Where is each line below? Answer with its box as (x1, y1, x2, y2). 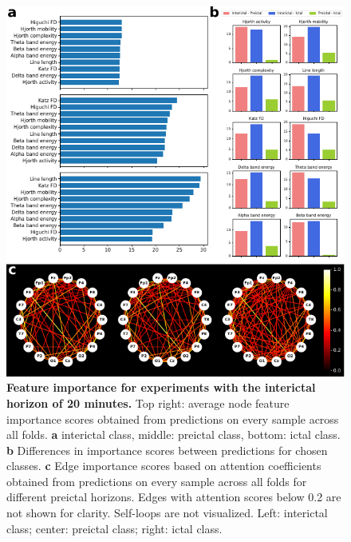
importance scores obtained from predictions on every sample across (6, 410, 339, 427)
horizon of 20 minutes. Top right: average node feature (6, 394, 290, 411)
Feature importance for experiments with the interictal (6, 379, 316, 396)
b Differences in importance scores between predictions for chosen (6, 441, 328, 458)
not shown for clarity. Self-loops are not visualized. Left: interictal (6, 504, 328, 521)
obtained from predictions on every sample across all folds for (6, 472, 307, 489)
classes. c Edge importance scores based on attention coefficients (6, 457, 321, 474)
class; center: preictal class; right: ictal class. (6, 520, 223, 536)
